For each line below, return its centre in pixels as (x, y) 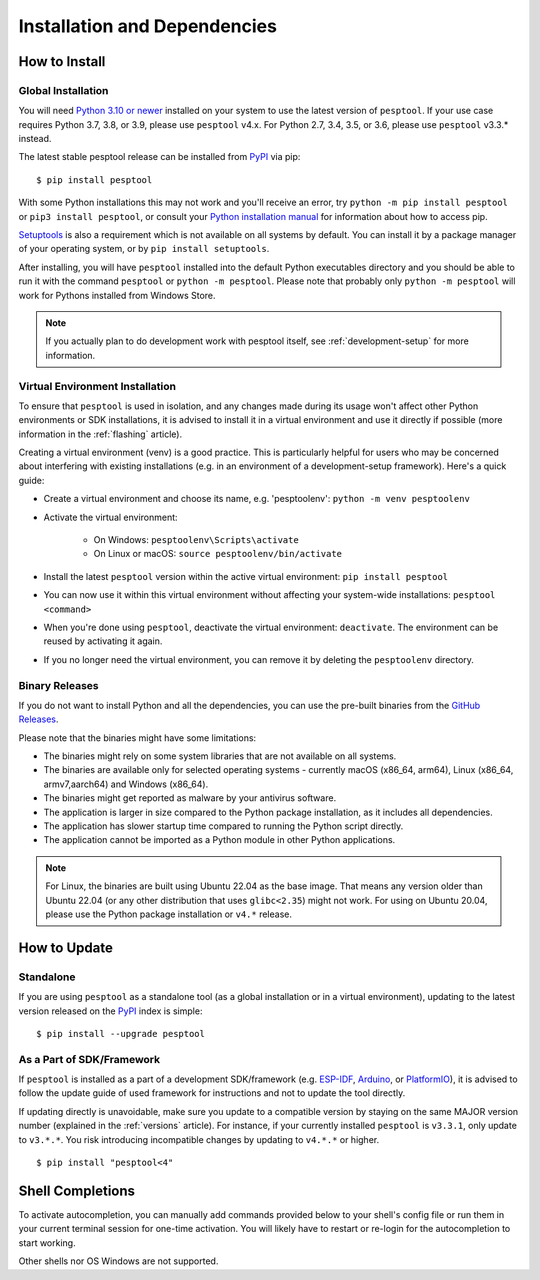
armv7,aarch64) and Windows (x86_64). (126, 784)
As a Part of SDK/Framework (89, 1059)
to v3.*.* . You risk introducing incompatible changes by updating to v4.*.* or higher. (199, 1139)
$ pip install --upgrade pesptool (120, 1033)
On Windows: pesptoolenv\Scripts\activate (196, 540)
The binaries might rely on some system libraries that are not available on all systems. (220, 756)
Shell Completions (76, 1190)
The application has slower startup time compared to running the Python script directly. (223, 826)
